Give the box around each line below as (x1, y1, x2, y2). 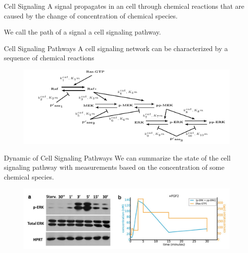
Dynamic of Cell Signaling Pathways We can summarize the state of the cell (4, 152, 231, 163)
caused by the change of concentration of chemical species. (4, 10, 178, 20)
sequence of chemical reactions (4, 53, 94, 63)
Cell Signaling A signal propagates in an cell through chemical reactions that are (4, 1, 245, 11)
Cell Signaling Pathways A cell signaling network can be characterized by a (4, 43, 228, 53)
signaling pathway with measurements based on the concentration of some (4, 162, 225, 172)
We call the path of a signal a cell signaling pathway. (4, 27, 161, 37)
